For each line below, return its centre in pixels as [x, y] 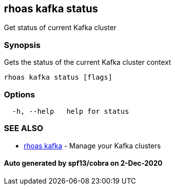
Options [20, 94]
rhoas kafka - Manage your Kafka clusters [92, 145]
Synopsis [22, 45]
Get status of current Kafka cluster [60, 28]
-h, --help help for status [70, 111]
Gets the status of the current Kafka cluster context [87, 62]
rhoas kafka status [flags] [58, 77]
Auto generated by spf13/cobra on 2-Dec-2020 [83, 163]
